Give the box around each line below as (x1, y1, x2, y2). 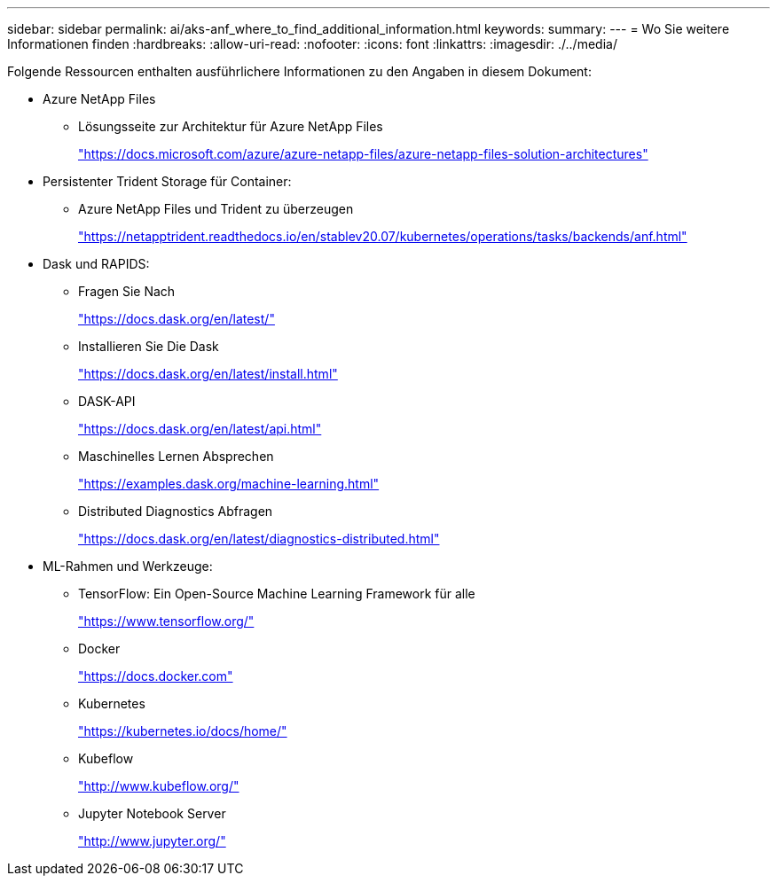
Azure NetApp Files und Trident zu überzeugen (78, 201, 354, 216)
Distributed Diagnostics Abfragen (78, 504, 273, 519)
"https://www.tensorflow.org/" (78, 613, 255, 629)
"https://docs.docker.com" (78, 668, 233, 684)
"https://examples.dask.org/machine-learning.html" (78, 476, 380, 491)
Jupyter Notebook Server (78, 806, 226, 821)
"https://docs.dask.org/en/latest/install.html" (78, 366, 338, 381)
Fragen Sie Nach (78, 284, 176, 299)
